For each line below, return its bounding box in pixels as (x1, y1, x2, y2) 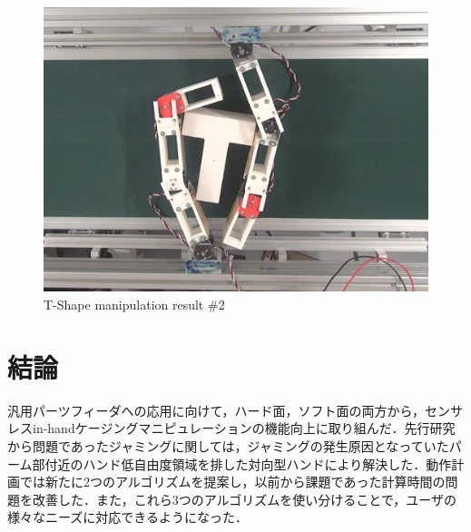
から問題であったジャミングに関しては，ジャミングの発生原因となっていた (7, 436, 449, 455)
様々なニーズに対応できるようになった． (7, 507, 249, 527)
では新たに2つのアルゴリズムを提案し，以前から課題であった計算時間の (19, 472, 446, 491)
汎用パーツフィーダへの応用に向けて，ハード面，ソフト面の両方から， (7, 400, 426, 419)
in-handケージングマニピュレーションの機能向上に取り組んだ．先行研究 (32, 419, 456, 438)
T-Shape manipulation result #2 (44, 295, 225, 314)
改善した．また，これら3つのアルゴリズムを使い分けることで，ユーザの (32, 489, 457, 508)
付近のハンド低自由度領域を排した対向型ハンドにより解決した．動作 (44, 454, 452, 473)
